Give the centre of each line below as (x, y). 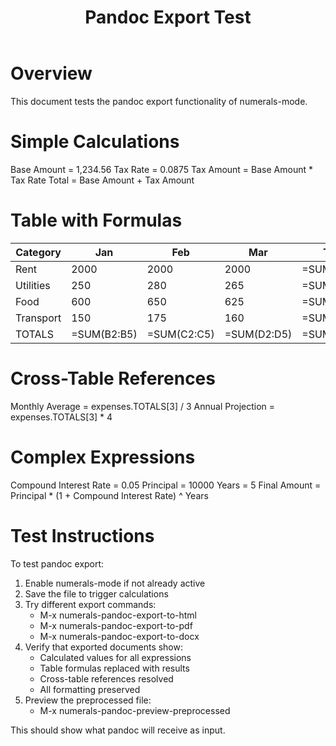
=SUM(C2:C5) (180, 334)
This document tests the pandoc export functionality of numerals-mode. (159, 101)
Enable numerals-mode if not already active (115, 583)
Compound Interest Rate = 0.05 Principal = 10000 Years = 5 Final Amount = (166, 485)
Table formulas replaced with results (114, 668)
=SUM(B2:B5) (104, 334)
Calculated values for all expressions (115, 657)
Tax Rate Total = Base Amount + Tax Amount (102, 180)
